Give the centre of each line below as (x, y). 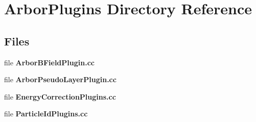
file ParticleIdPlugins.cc (46, 114)
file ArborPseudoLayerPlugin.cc (60, 79)
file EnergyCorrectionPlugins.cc (60, 96)
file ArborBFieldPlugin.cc (49, 62)
